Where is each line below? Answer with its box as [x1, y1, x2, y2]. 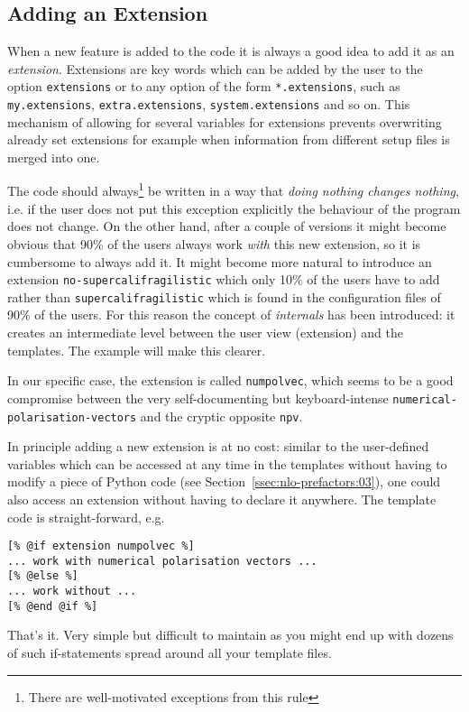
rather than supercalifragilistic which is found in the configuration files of [7, 287, 441, 306]
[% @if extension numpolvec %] [7, 540, 195, 553]
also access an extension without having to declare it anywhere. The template [7, 489, 437, 508]
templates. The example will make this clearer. [7, 340, 266, 359]
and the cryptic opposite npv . [140, 406, 303, 425]
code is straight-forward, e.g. [7, 507, 165, 526]
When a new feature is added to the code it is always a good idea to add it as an [7, 42, 455, 60]
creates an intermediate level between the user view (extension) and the [7, 323, 403, 342]
